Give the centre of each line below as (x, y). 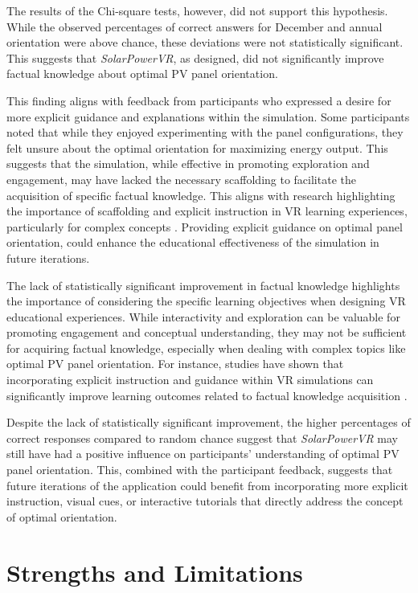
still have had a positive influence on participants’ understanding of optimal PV (203, 454)
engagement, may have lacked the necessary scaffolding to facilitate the (181, 179)
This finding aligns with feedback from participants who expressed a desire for (199, 100)
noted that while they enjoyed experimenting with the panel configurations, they (205, 132)
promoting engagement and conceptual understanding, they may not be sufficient (207, 332)
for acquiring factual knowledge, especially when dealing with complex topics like (206, 348)
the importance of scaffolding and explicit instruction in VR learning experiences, (207, 211)
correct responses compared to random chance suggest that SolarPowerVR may (202, 438)
